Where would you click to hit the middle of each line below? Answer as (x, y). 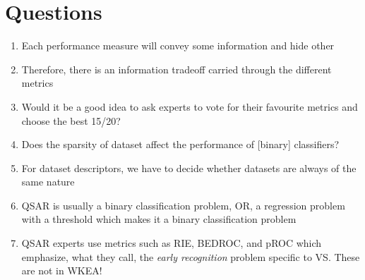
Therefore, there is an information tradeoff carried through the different (176, 69)
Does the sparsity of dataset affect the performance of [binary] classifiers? (180, 144)
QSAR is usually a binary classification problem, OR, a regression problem (183, 205)
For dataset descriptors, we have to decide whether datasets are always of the (189, 168)
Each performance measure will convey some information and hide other (178, 45)
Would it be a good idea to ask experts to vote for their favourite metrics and (190, 106)
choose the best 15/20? (71, 120)
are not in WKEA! (62, 270)
